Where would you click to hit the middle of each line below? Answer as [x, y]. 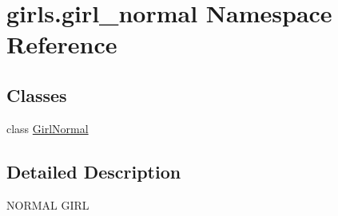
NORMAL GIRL [48, 204]
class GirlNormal [48, 128]
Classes [37, 94]
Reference [62, 44]
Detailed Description [94, 171]
